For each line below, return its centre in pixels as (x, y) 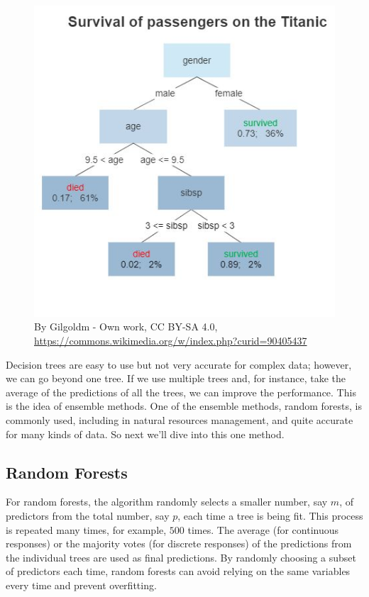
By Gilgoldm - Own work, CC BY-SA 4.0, (126, 327)
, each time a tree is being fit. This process (270, 515)
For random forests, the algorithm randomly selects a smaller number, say (167, 502)
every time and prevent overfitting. (81, 585)
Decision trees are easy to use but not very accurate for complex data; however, (179, 364)
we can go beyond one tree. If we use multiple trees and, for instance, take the (176, 378)
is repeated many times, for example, (86, 529)
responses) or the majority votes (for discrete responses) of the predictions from (179, 543)
